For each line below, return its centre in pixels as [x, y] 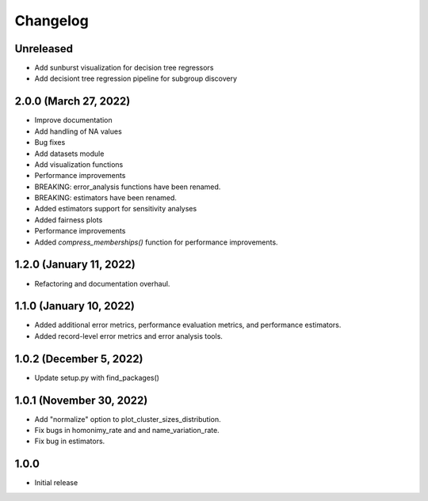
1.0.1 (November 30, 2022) [81, 400]
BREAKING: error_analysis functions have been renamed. [128, 187]
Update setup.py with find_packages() [97, 378]
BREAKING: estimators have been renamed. [106, 198]
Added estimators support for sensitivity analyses [116, 209]
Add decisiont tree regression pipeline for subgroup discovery [136, 78]
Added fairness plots [69, 220]
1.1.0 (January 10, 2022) [75, 306]
